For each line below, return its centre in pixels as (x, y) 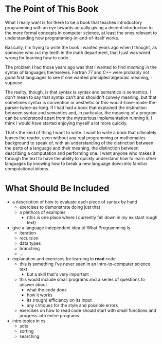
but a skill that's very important (58, 274)
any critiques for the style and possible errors (72, 305)
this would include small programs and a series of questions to (82, 279)
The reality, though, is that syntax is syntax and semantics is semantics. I (78, 92)
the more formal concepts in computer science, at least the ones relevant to (81, 33)
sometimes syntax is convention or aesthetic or (52, 102)
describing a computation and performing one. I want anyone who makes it (80, 153)
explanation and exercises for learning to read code (64, 258)
